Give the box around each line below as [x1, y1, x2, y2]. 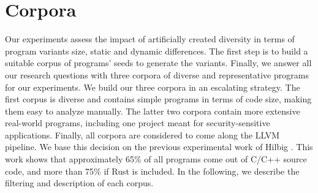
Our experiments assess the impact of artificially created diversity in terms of [5, 32, 295, 45]
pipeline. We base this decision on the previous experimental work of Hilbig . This [5, 140, 313, 153]
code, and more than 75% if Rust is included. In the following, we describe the [5, 164, 300, 177]
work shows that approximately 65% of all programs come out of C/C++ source [5, 153, 307, 165]
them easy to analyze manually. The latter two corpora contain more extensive [5, 104, 300, 117]
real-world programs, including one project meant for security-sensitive [5, 116, 270, 129]
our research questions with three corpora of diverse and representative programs [5, 68, 309, 81]
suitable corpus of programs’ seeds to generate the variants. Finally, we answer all [5, 56, 312, 69]
